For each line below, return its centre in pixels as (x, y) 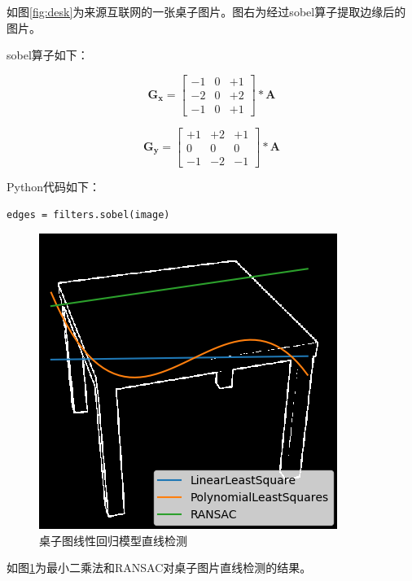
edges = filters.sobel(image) (88, 214)
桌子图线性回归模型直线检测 (113, 540)
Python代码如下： (53, 186)
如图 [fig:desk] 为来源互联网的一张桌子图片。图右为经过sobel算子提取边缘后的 (206, 11)
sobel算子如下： (48, 55)
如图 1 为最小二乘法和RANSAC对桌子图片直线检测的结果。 (159, 568)
